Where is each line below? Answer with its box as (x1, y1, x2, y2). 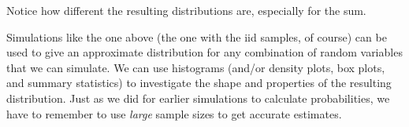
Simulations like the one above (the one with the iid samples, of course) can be (6, 28, 387, 45)
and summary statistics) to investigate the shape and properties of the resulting (6, 74, 392, 91)
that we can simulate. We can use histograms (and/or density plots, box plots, (6, 59, 385, 75)
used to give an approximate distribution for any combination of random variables (6, 44, 403, 60)
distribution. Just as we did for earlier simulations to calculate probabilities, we (6, 89, 390, 106)
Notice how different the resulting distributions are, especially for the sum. (6, 2, 366, 18)
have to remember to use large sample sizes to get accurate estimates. (6, 105, 342, 122)
